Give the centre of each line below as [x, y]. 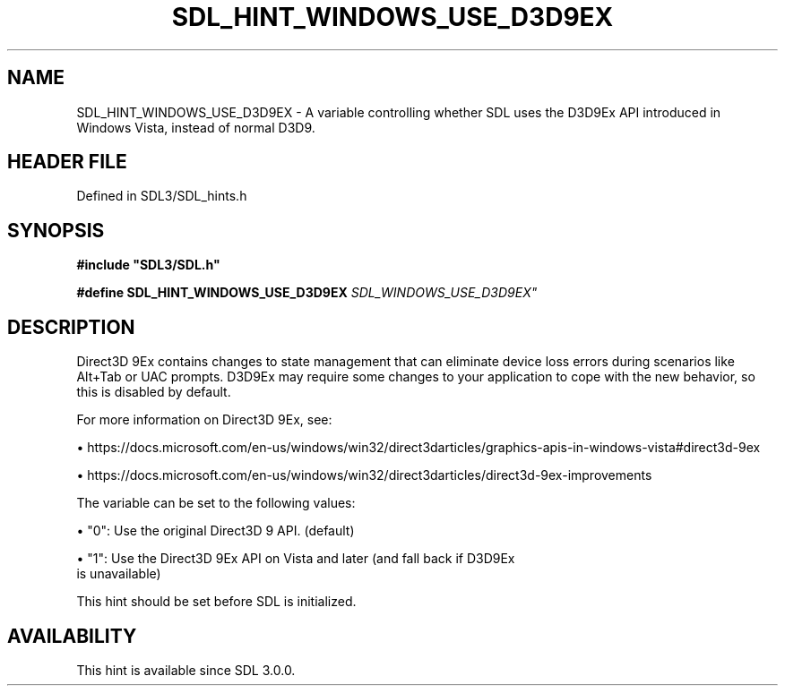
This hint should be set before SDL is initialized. [216, 602]
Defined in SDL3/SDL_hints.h [162, 196]
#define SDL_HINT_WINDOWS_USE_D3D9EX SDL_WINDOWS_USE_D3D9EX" [307, 293]
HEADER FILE [67, 162]
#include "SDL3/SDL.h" [148, 265]
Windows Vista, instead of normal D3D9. [196, 127]
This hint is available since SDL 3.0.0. [186, 670]
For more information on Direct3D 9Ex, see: [204, 420]
